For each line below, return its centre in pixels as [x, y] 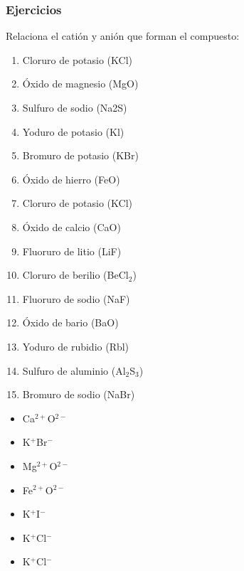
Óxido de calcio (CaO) [71, 226]
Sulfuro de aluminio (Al [74, 370]
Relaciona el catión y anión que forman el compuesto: [123, 36]
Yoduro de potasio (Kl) [73, 131]
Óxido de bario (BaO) [70, 322]
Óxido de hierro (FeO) [71, 179]
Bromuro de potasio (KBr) [80, 155]
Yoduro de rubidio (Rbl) [76, 346]
